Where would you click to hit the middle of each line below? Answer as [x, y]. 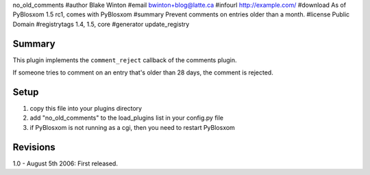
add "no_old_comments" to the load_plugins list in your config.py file [127, 118]
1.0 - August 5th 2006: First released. [65, 163]
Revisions [34, 147]
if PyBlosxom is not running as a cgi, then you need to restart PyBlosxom [133, 127]
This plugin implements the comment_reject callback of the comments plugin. [125, 60]
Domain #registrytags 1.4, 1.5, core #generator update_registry [101, 24]
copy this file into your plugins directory [86, 108]
